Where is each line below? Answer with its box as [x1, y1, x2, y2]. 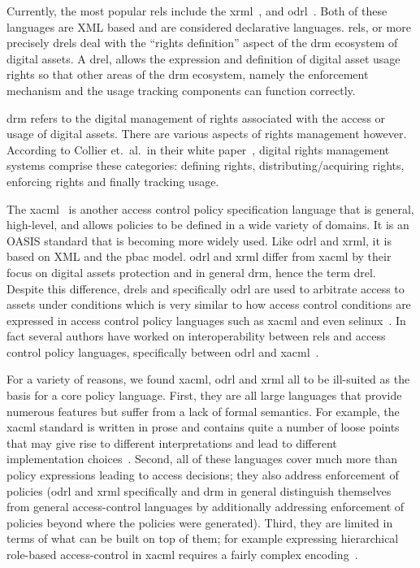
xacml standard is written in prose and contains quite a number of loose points [6, 418, 400, 436]
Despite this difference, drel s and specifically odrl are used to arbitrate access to [6, 280, 405, 297]
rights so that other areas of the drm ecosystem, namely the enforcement [6, 66, 369, 83]
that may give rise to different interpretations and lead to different [6, 434, 337, 451]
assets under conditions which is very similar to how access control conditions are [6, 296, 411, 313]
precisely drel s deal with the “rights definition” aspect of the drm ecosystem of [6, 34, 398, 51]
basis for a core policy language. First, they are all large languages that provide [6, 387, 402, 404]
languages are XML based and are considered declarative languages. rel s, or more [6, 18, 411, 35]
